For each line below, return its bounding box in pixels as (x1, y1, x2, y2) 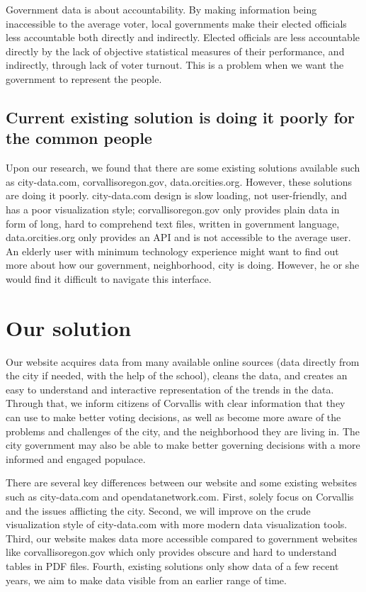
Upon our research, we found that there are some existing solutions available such (6, 160, 360, 175)
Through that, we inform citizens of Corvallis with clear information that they (6, 396, 345, 411)
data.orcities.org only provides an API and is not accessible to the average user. (6, 230, 351, 245)
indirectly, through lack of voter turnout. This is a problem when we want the (6, 57, 344, 72)
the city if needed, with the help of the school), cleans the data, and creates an (6, 368, 348, 383)
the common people (6, 127, 152, 149)
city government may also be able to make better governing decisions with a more (6, 437, 360, 452)
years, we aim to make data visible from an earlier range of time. (6, 572, 287, 587)
